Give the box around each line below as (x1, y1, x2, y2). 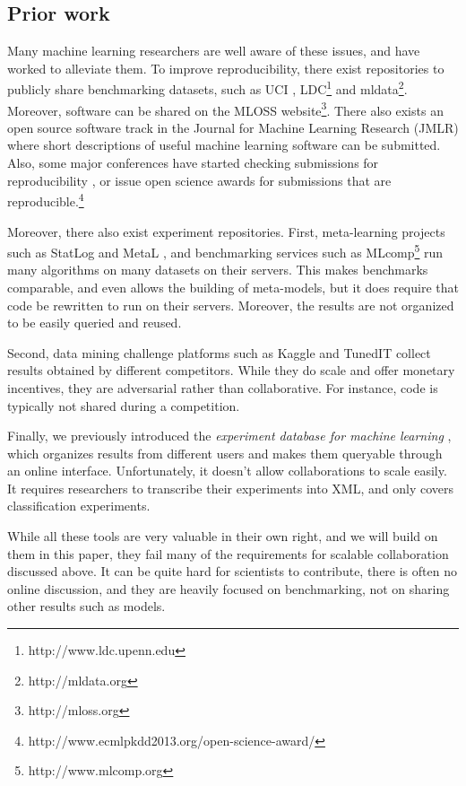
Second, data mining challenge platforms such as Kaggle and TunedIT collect (7, 343, 431, 362)
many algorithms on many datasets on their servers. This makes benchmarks (7, 260, 428, 279)
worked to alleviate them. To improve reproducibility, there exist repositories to (7, 58, 444, 77)
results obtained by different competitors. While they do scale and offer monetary (7, 361, 455, 380)
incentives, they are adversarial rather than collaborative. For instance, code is (7, 378, 438, 397)
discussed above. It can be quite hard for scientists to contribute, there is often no (7, 562, 457, 581)
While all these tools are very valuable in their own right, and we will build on (7, 527, 438, 546)
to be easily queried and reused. (7, 313, 182, 332)
